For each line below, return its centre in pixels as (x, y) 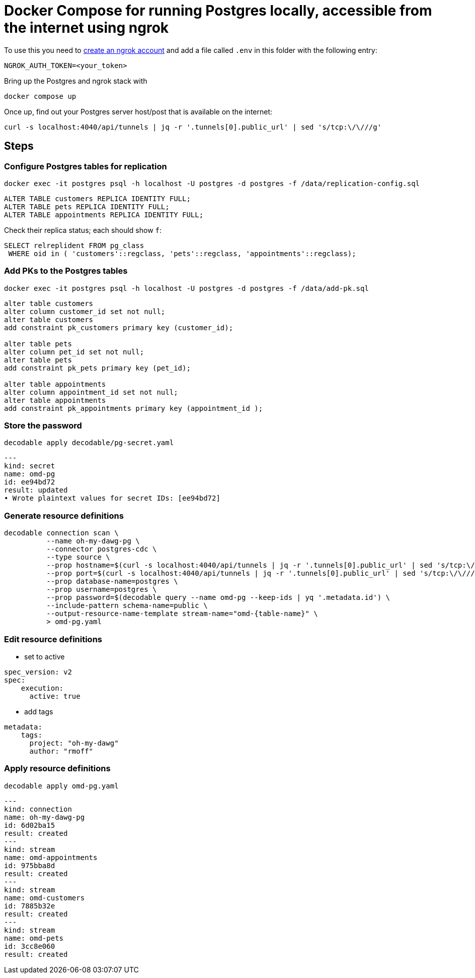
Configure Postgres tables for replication (86, 166)
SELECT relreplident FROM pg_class (74, 245)
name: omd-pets (34, 938)
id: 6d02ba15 (30, 825)
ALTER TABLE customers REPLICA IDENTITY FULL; (97, 198)
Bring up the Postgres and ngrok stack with (76, 81)
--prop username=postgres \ (102, 590)
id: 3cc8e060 (30, 946)
